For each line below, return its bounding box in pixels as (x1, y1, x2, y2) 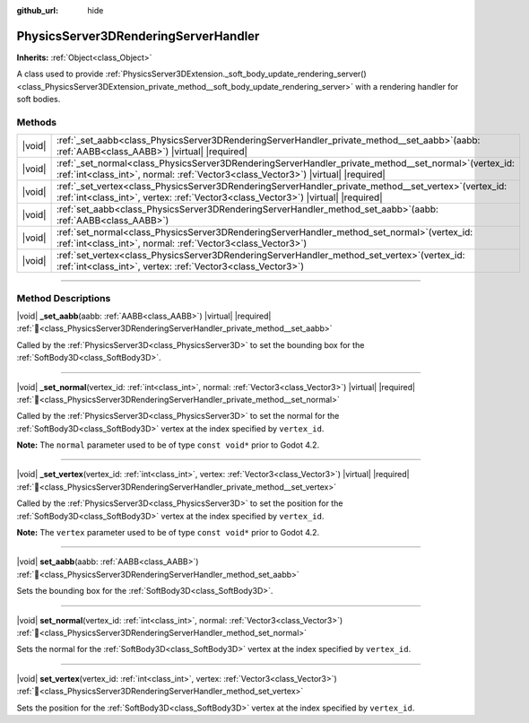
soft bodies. (16, 94, 61, 105)
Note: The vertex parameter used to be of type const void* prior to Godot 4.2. (16, 527, 320, 538)
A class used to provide (16, 68, 104, 80)
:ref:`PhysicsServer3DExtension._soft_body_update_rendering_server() (105, 68, 367, 80)
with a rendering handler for (355, 81, 459, 91)
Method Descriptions (16, 292, 111, 304)
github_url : (16, 5, 58, 15)
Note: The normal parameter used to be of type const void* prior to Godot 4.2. (16, 440, 320, 450)
